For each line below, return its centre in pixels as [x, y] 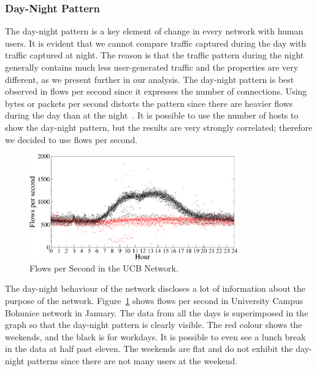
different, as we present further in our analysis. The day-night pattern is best [150, 79]
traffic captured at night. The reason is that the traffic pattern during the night [155, 55]
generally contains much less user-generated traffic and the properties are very [152, 67]
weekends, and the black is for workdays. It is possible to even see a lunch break [155, 336]
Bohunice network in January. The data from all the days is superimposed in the [157, 312]
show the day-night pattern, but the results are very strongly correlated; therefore [159, 127]
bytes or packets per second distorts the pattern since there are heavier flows [149, 103]
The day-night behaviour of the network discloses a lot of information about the [155, 288]
